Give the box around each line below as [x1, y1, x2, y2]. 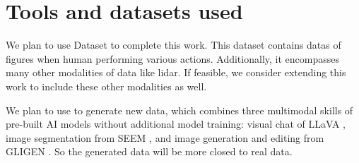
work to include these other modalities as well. [6, 78, 207, 93]
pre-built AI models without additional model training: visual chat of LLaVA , [6, 116, 346, 131]
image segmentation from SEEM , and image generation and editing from [6, 130, 324, 145]
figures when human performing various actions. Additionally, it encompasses [6, 51, 339, 66]
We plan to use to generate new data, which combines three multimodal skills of [6, 102, 353, 117]
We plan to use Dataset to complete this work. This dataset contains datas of [6, 37, 341, 52]
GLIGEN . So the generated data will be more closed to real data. [6, 144, 293, 159]
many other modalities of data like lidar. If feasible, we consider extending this [6, 65, 346, 80]
